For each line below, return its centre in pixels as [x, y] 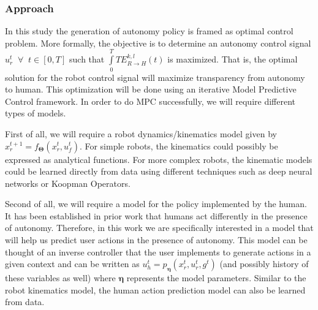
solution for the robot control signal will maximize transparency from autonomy [155, 77]
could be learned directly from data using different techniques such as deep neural [159, 171]
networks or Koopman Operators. [68, 183]
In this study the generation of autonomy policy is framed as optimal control [149, 31]
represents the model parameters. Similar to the [216, 278]
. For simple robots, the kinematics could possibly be [179, 146]
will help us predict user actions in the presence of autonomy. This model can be [156, 240]
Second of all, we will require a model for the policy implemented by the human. [156, 204]
